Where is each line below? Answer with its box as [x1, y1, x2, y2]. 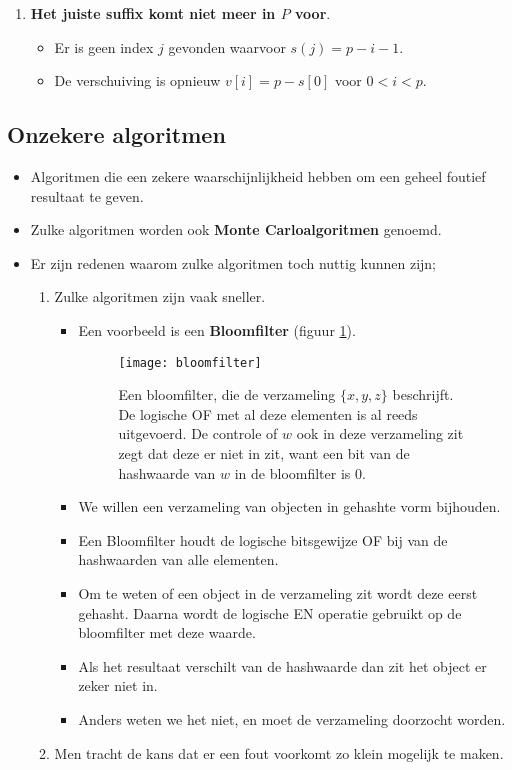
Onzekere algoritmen [7, 119, 226, 150]
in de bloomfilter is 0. [234, 462, 366, 483]
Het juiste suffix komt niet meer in [30, 3, 276, 23]
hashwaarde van [118, 462, 216, 483]
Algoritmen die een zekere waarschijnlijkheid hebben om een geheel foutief [30, 165, 486, 186]
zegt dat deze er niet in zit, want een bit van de [118, 442, 410, 463]
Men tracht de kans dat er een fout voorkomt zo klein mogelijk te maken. [54, 742, 504, 763]
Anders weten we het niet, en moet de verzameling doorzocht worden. [78, 708, 506, 729]
